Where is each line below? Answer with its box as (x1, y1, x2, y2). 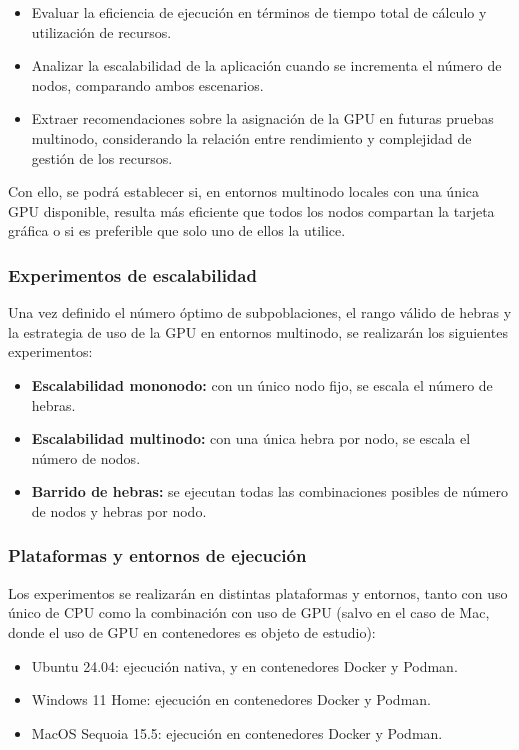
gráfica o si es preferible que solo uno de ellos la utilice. (8, 220, 346, 241)
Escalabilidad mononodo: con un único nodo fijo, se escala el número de (31, 374, 493, 395)
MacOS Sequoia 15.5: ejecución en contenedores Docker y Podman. (31, 722, 443, 743)
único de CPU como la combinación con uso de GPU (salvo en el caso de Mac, (8, 602, 490, 623)
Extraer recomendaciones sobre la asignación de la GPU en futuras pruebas (31, 108, 494, 129)
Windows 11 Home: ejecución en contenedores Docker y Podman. (31, 689, 431, 710)
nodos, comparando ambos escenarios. (31, 74, 264, 95)
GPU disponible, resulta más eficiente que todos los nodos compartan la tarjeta (8, 200, 495, 221)
